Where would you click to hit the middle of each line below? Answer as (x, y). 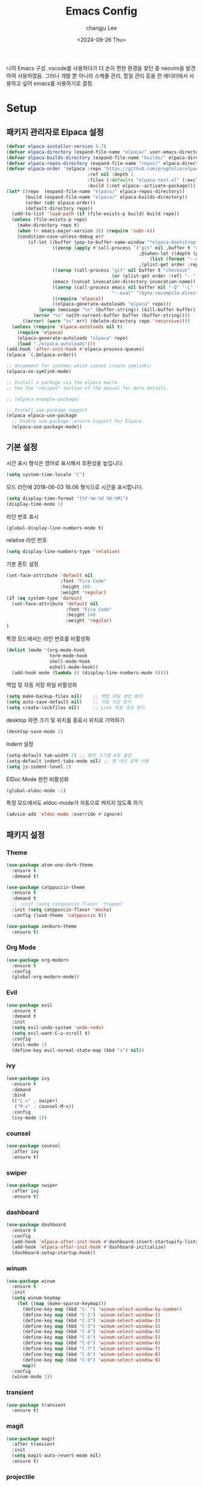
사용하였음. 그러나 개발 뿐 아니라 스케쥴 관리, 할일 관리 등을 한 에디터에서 (103, 76)
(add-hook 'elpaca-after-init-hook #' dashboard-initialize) (89, 1247)
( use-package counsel (34, 1146)
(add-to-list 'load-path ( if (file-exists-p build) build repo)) (96, 214)
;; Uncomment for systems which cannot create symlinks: (79, 366)
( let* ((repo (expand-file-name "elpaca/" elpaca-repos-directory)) (96, 191)
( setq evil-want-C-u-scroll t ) (51, 1033)
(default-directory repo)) (59, 208)
